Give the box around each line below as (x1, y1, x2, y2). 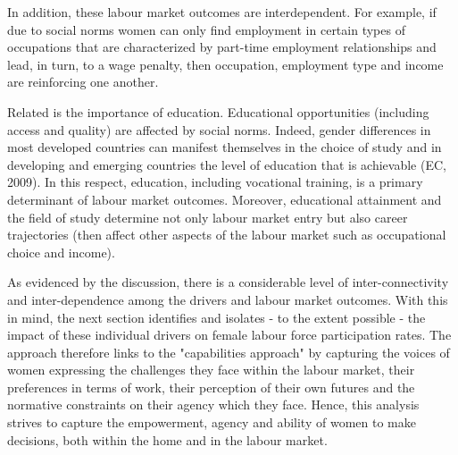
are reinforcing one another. (7, 72, 159, 91)
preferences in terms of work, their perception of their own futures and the (7, 377, 415, 396)
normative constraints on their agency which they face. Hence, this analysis (7, 395, 420, 414)
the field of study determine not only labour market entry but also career (7, 207, 408, 226)
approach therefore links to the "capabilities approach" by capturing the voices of (7, 342, 450, 361)
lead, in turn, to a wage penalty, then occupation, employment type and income (7, 55, 444, 73)
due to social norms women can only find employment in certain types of (7, 20, 405, 38)
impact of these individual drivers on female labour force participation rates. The (7, 325, 452, 344)
